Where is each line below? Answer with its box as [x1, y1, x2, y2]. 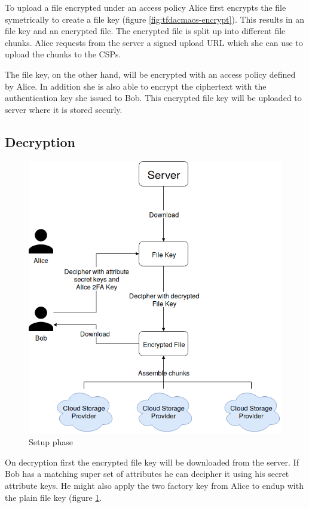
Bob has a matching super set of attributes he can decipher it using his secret [5, 467, 289, 480]
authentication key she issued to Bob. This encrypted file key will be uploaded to [5, 91, 302, 104]
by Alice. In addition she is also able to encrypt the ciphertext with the [5, 79, 267, 92]
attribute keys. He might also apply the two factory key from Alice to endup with [5, 479, 304, 491]
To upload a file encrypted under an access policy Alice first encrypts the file [5, 1, 286, 13]
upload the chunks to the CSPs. [5, 48, 121, 60]
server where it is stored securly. [5, 103, 123, 115]
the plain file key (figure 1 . [5, 491, 102, 503]
